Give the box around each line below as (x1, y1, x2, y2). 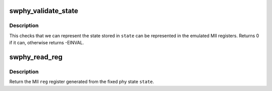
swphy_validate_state (9, 7, 79, 15)
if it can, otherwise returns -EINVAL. (9, 40, 84, 46)
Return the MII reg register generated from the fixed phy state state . (9, 78, 155, 85)
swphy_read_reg (9, 53, 63, 61)
